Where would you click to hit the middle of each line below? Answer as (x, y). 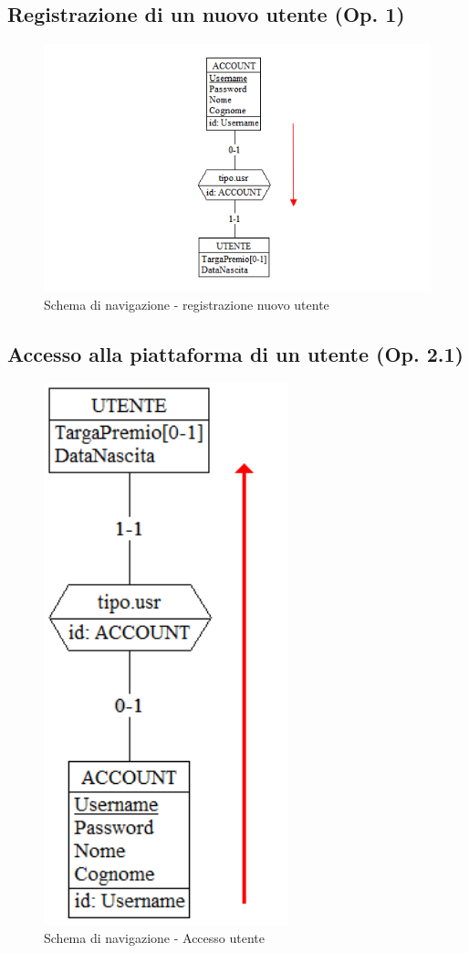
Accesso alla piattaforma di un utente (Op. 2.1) (235, 353)
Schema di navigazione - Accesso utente (154, 938)
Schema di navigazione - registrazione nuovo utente (187, 304)
